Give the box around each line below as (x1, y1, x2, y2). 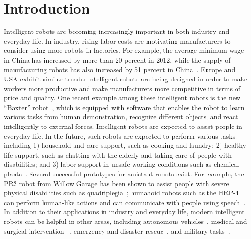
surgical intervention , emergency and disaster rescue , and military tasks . (4, 225, 230, 236)
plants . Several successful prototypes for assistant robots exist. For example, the (4, 169, 244, 179)
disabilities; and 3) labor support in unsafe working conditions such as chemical (4, 159, 239, 169)
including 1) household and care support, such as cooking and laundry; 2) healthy (4, 140, 247, 150)
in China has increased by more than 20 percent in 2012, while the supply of (4, 54, 231, 64)
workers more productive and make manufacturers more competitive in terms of (4, 83, 240, 93)
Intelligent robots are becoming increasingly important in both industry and (4, 26, 230, 36)
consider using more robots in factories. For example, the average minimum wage (4, 45, 244, 55)
